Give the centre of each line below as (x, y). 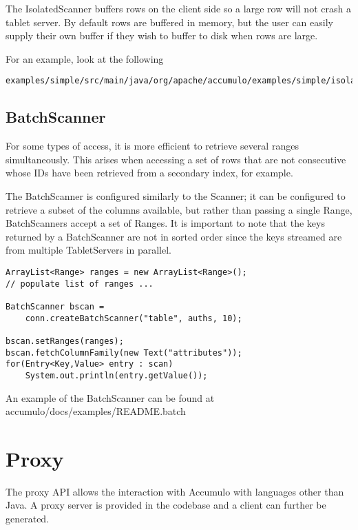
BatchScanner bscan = (55, 306)
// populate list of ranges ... (80, 284)
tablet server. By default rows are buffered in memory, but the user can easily (169, 22)
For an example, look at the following (85, 58)
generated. (28, 519)
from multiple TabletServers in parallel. (88, 250)
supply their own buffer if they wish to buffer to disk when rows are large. (162, 35)
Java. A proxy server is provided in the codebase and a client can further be (166, 505)
